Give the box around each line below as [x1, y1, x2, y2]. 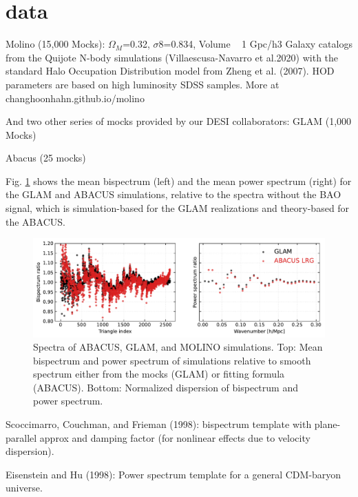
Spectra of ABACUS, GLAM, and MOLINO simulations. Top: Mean [33, 340, 323, 354]
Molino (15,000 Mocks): [6, 37, 105, 51]
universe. [6, 480, 43, 495]
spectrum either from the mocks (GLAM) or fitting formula [33, 367, 285, 381]
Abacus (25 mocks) [6, 150, 86, 165]
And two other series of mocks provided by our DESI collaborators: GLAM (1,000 [6, 114, 352, 128]
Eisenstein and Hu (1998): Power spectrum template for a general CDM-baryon [6, 467, 341, 481]
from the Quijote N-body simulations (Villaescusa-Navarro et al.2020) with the [6, 50, 339, 64]
